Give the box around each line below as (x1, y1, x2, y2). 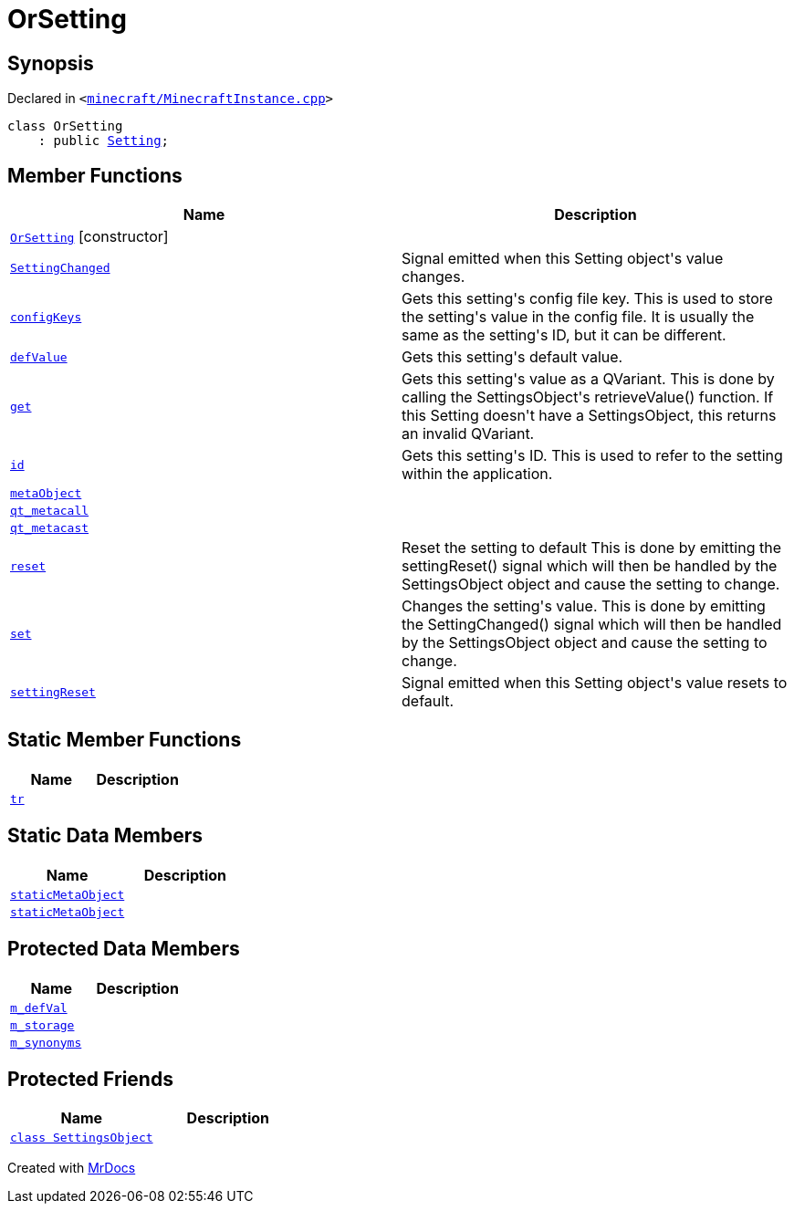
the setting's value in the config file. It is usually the (402, 308, 755, 327)
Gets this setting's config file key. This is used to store (402, 289, 773, 308)
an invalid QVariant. (402, 424, 535, 444)
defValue (10, 350, 68, 364)
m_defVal (10, 1000, 68, 1015)
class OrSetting (7, 119, 123, 134)
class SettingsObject (10, 1131, 153, 1145)
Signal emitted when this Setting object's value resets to (402, 673, 788, 693)
